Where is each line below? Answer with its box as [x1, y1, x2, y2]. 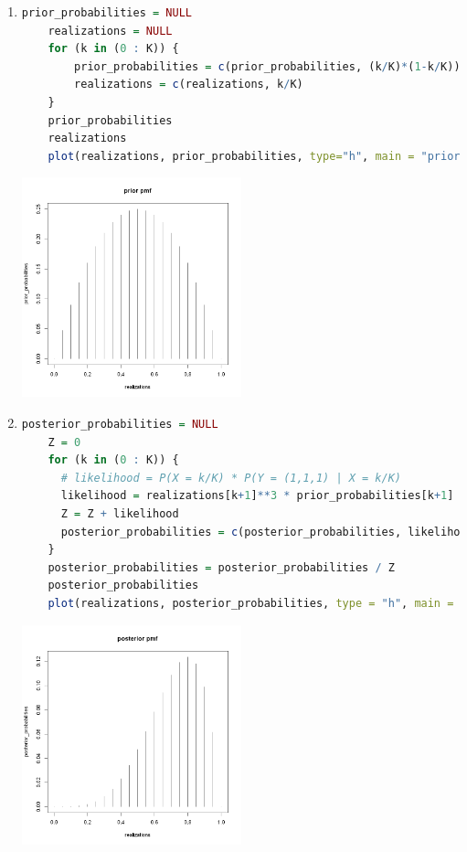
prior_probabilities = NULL [21, 6, 192, 19]
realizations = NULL [48, 24, 173, 37]
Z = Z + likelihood [60, 507, 179, 520]
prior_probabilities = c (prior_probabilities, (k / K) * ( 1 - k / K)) [74, 59, 461, 73]
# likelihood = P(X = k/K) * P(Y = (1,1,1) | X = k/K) [60, 471, 402, 485]
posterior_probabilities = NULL [21, 418, 218, 431]
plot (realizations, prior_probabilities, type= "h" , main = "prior [48, 149, 461, 163]
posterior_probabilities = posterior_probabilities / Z [48, 560, 395, 574]
